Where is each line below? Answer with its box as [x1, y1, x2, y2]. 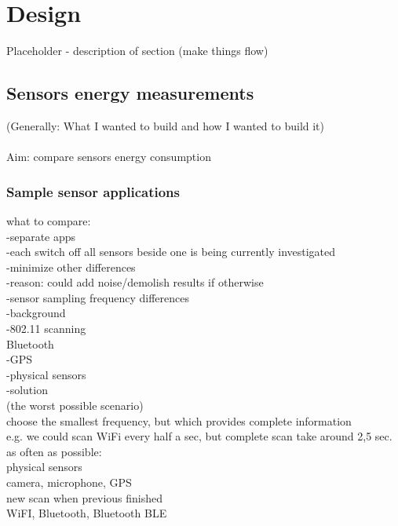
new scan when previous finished [6, 489, 162, 506]
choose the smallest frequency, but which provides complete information [6, 412, 352, 429]
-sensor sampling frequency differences [6, 289, 189, 305]
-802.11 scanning [6, 320, 86, 337]
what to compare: [6, 212, 91, 228]
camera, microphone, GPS [6, 474, 132, 491]
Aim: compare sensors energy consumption [6, 148, 211, 165]
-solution [6, 382, 48, 398]
